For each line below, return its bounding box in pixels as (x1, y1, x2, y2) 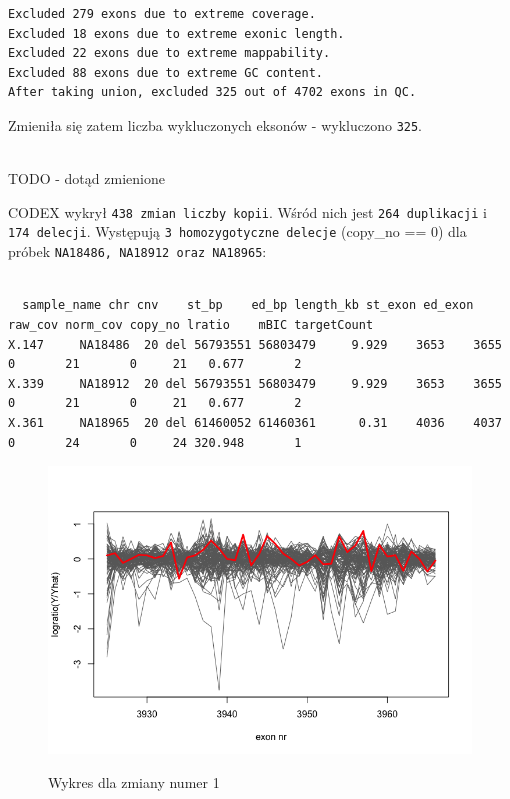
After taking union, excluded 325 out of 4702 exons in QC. (8, 85, 417, 100)
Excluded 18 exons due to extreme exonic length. (8, 26, 345, 41)
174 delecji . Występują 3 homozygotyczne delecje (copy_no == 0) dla (8, 221, 467, 242)
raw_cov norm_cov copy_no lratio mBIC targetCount (8, 317, 374, 332)
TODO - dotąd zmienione (8, 168, 165, 189)
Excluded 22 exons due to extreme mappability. (8, 46, 331, 61)
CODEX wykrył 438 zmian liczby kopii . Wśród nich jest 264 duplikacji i (8, 201, 487, 222)
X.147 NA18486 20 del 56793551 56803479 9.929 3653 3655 (8, 337, 502, 352)
